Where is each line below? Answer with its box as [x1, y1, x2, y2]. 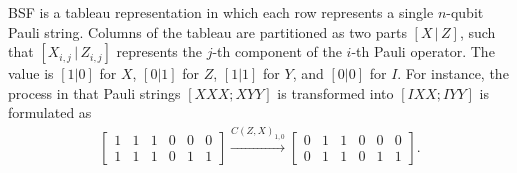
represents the [116, 41, 202, 62]
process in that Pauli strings [8, 82, 181, 103]
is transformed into [277, 82, 394, 103]
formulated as [8, 102, 92, 123]
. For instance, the [397, 63, 509, 84]
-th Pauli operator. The [351, 41, 495, 62]
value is [8, 63, 54, 84]
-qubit [446, 2, 484, 22]
